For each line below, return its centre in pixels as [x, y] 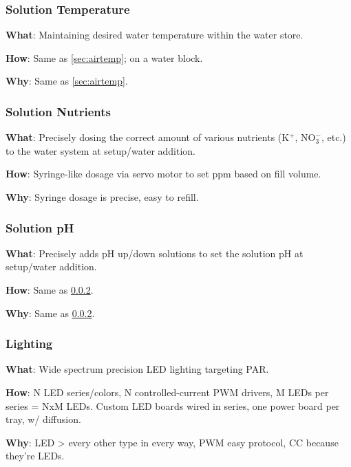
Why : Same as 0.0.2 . [50, 313]
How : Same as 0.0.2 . [50, 290]
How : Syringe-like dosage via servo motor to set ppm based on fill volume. [163, 174]
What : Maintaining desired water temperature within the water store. [155, 35]
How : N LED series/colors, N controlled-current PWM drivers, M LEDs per [167, 392]
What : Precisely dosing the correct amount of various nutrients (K [148, 137]
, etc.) [333, 137]
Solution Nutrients [58, 111]
